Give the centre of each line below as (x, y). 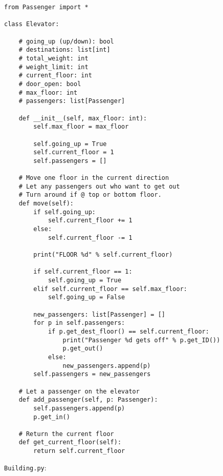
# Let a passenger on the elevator (79, 391)
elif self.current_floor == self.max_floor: (110, 289)
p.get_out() (83, 349)
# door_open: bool (50, 84)
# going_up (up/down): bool (66, 41)
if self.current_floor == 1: (83, 272)
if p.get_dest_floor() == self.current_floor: (128, 331)
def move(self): (46, 204)
